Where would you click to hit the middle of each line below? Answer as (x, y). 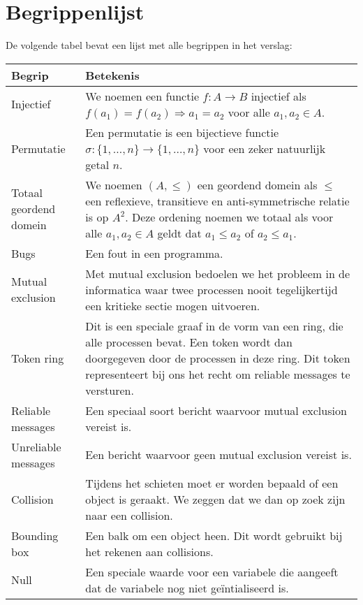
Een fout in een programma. (154, 253)
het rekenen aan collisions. (149, 551)
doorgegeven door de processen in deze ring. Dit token (218, 358)
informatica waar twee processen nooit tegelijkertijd (212, 289)
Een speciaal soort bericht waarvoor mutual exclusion (216, 410)
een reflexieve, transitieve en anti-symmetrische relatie (217, 201)
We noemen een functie (142, 96)
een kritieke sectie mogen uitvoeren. (173, 305)
